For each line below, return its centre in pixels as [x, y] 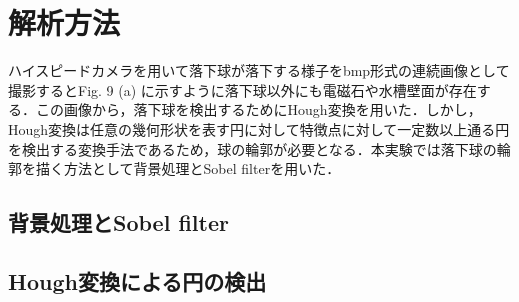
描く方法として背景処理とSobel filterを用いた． [188, 168]
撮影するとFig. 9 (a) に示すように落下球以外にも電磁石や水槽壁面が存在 [242, 89]
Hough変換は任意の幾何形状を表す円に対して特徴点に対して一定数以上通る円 [259, 128]
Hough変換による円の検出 [137, 280]
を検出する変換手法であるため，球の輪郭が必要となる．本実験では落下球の [252, 148]
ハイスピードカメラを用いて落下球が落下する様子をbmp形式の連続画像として [259, 70]
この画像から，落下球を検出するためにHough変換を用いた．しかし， [258, 109]
